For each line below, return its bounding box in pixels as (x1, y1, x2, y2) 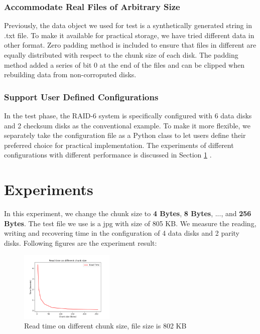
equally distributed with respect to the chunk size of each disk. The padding (4, 50, 238, 60)
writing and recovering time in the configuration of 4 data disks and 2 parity (4, 228, 239, 238)
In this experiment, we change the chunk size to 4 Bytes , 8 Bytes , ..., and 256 (4, 208, 251, 219)
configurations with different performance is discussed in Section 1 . (4, 149, 212, 160)
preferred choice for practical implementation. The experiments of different (4, 139, 234, 150)
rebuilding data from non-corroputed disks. (4, 69, 137, 80)
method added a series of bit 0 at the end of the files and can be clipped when (4, 59, 244, 70)
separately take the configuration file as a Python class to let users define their (4, 130, 246, 140)
